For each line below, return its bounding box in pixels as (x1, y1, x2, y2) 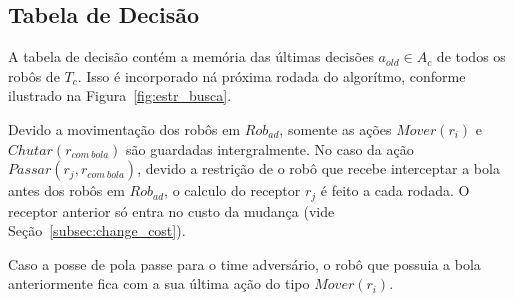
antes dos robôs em (8, 180, 125, 201)
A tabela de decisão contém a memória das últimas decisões (8, 46, 374, 67)
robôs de (8, 65, 60, 86)
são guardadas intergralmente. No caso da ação (126, 138, 414, 159)
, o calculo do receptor (164, 180, 301, 201)
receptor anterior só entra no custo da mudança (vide (8, 200, 335, 221)
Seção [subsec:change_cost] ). (8, 220, 186, 241)
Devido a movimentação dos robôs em (8, 118, 241, 139)
